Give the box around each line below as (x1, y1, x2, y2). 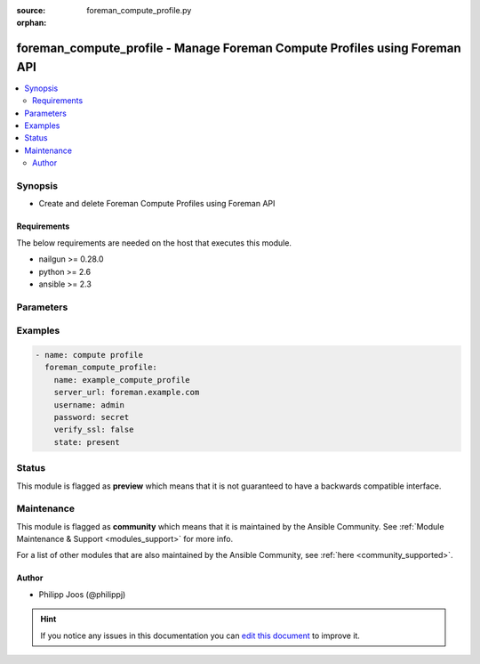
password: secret (53, 412, 130, 422)
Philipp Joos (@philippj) (38, 588, 126, 600)
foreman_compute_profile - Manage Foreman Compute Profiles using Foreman (16, 41, 461, 56)
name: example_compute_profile (53, 375, 190, 385)
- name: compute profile (35, 350, 144, 360)
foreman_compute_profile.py (86, 5, 192, 15)
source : (16, 5, 46, 15)
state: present (53, 437, 120, 447)
